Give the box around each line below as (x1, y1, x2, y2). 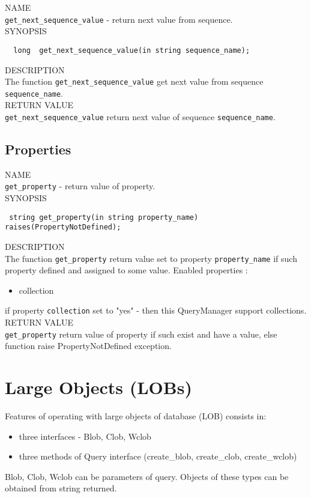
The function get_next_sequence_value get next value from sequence (5, 75, 264, 88)
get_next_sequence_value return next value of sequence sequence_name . (5, 111, 276, 123)
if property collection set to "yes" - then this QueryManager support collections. (5, 304, 307, 317)
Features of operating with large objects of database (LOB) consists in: (5, 410, 267, 422)
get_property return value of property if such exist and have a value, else (5, 327, 277, 340)
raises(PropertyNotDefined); (5, 223, 121, 232)
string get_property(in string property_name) (9, 213, 199, 222)
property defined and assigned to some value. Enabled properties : (5, 264, 248, 276)
